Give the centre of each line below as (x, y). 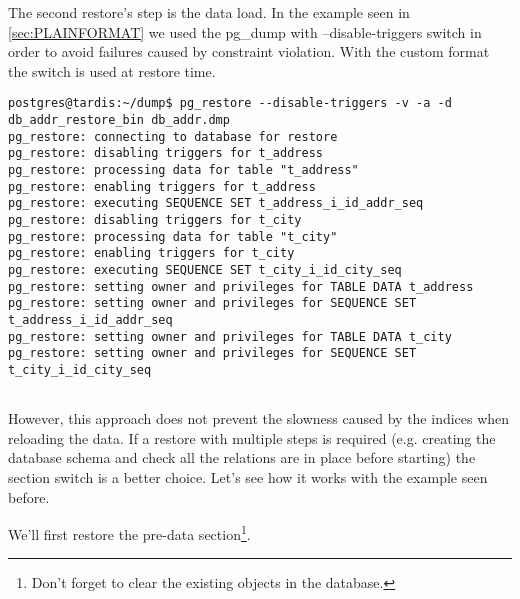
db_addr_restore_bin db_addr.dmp (119, 120)
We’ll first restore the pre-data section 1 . (129, 532)
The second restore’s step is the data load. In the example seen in (209, 12)
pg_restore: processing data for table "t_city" (173, 236)
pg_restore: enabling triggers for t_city (151, 253)
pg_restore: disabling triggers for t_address (165, 153)
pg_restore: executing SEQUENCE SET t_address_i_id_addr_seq (216, 203)
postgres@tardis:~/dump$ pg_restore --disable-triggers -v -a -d (230, 103)
